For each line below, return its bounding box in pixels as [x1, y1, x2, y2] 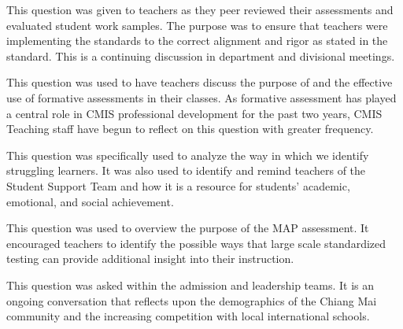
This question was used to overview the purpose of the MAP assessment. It [6, 220, 369, 236]
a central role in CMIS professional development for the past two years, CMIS [6, 105, 383, 121]
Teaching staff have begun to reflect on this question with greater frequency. [6, 120, 374, 137]
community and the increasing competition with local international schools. [6, 308, 370, 324]
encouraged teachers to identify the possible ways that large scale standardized [6, 235, 386, 251]
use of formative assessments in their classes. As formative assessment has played [6, 89, 397, 105]
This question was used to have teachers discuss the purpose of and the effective [6, 74, 393, 91]
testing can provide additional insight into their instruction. [6, 250, 294, 267]
